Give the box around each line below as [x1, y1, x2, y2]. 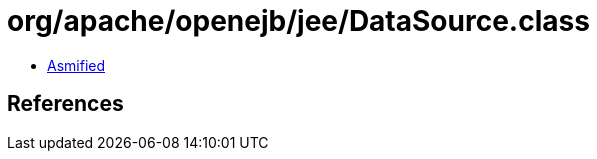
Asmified [47, 56, 106, 74]
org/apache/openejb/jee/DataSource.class [7, 4, 590, 38]
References [7, 91, 124, 117]
